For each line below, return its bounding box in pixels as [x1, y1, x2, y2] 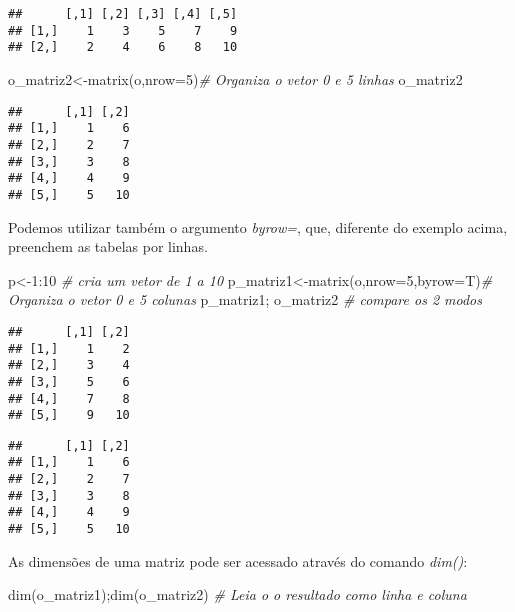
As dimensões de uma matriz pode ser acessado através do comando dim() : [8, 550, 468, 571]
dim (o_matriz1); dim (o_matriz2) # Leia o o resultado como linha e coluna [8, 584, 467, 605]
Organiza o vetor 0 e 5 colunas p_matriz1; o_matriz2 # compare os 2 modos [8, 289, 482, 310]
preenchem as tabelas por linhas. [8, 236, 208, 257]
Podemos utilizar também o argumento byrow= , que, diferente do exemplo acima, [8, 216, 508, 237]
